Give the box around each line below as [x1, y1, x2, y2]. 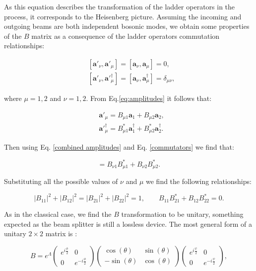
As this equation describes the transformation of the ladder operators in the [4, 1, 235, 11]
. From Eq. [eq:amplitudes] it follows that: [86, 93, 212, 103]
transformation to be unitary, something [121, 209, 244, 219]
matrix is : [45, 228, 77, 239]
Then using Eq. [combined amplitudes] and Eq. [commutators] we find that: [4, 142, 234, 152]
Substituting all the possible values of [4, 176, 118, 186]
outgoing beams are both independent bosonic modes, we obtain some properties [4, 21, 250, 31]
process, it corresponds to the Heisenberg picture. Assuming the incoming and [4, 11, 242, 21]
